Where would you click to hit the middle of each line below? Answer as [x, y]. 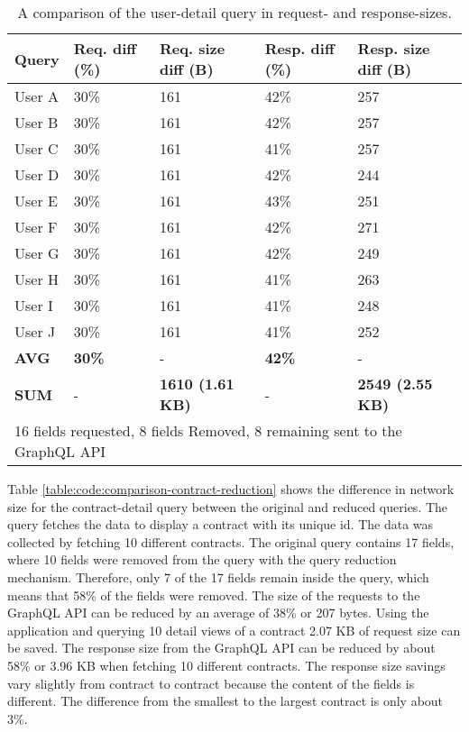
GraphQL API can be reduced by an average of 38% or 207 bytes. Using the [218, 613]
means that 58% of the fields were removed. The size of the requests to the [214, 595]
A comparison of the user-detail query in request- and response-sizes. [234, 12]
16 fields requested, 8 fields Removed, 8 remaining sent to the [208, 430]
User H [37, 279]
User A [37, 96]
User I [34, 305]
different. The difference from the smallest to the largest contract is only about [225, 701]
